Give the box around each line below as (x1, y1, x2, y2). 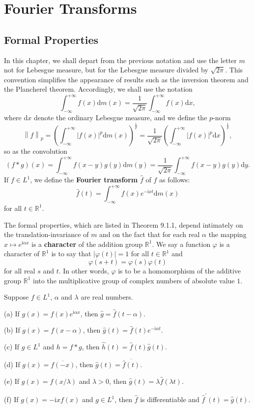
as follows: (159, 174, 190, 185)
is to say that (51, 248, 91, 259)
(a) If (4, 308, 20, 318)
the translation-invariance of (4, 229, 89, 239)
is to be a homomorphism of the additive (118, 265, 241, 275)
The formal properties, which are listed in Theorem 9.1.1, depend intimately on (4, 219, 243, 230)
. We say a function (152, 238, 211, 249)
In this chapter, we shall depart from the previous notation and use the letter (4, 55, 237, 65)
